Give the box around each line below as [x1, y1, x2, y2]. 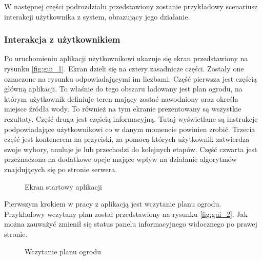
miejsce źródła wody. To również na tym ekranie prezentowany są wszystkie [4, 103, 241, 114]
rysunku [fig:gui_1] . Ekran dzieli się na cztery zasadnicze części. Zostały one [4, 63, 244, 73]
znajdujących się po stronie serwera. [4, 163, 117, 174]
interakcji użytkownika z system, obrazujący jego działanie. [4, 11, 190, 22]
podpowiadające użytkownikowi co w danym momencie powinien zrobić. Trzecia [4, 123, 255, 134]
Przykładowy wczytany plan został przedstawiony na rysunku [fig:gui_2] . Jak [4, 208, 248, 219]
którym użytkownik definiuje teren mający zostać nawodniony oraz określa [4, 93, 238, 104]
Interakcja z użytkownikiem [4, 33, 120, 46]
